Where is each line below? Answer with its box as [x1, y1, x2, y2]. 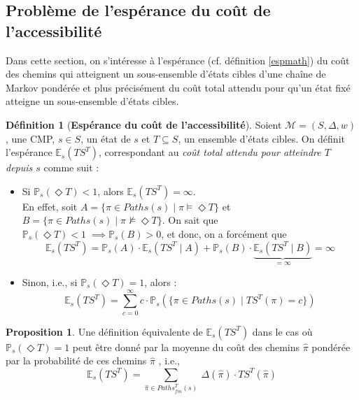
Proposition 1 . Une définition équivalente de [6, 324, 203, 338]
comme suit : [43, 160, 99, 175]
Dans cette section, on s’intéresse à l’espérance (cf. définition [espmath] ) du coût [6, 52, 350, 67]
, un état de [80, 131, 131, 145]
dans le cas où [252, 324, 313, 338]
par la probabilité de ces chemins [6, 353, 147, 368]
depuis [6, 160, 33, 175]
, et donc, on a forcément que [161, 226, 287, 241]
